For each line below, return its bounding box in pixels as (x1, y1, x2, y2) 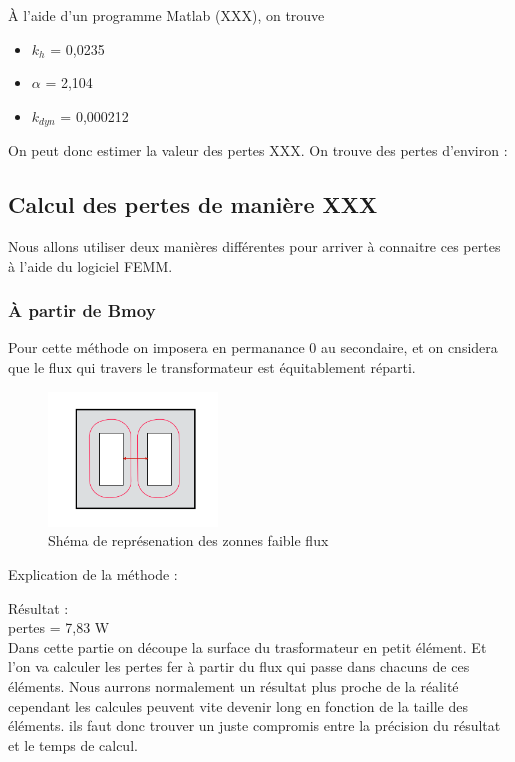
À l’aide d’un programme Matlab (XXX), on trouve (8, 5, 325, 25)
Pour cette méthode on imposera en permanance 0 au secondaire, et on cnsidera (8, 337, 498, 358)
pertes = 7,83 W (8, 617, 110, 638)
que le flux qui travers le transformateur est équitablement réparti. (8, 357, 416, 378)
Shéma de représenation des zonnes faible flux (48, 530, 329, 551)
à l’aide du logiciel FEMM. (8, 255, 173, 276)
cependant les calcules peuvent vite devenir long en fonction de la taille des (8, 695, 468, 716)
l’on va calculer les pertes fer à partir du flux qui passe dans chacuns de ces (8, 656, 470, 677)
